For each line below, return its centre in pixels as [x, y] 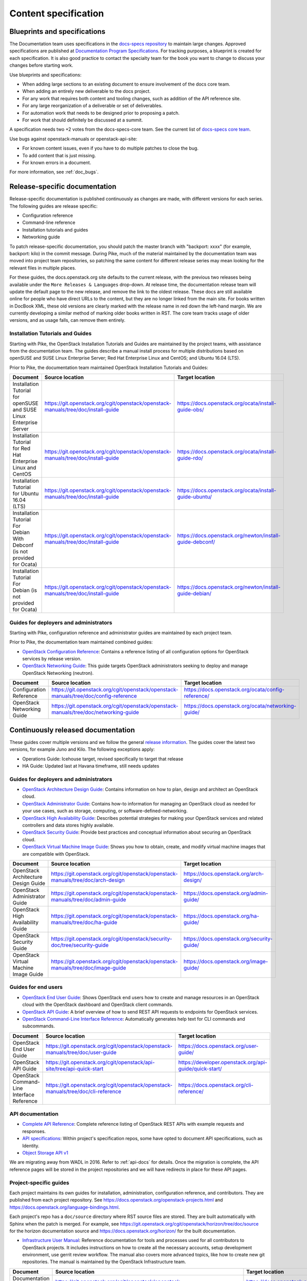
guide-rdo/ [190, 458]
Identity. [31, 1146]
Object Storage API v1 [45, 1153]
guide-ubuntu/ [194, 497]
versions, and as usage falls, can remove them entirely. [67, 320]
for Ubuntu [26, 493]
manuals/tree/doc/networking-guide [95, 712]
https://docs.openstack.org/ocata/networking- [240, 706]
